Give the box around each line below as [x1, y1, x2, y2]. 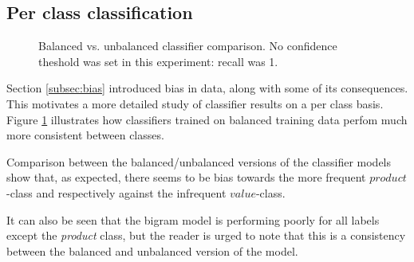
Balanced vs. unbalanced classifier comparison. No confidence [38, 37, 337, 54]
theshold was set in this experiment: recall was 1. [38, 53, 278, 69]
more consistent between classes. [6, 127, 164, 143]
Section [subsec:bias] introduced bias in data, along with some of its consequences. [6, 80, 408, 96]
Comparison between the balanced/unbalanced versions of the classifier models [6, 153, 392, 170]
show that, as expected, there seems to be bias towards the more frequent [6, 169, 366, 186]
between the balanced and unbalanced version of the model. [6, 242, 298, 259]
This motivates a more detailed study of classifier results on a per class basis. [6, 95, 384, 111]
